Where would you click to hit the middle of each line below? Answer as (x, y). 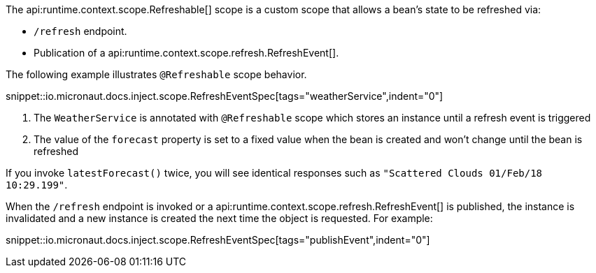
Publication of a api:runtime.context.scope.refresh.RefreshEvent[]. (186, 53)
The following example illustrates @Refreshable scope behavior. (156, 74)
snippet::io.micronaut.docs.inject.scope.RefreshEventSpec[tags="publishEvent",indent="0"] (218, 240)
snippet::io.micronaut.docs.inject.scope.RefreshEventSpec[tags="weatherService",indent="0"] (225, 96)
